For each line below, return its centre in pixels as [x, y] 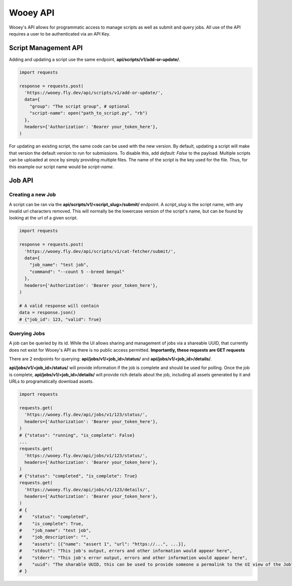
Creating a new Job [32, 195]
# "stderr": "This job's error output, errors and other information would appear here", [133, 558]
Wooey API [32, 13]
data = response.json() [48, 313]
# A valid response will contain [59, 306]
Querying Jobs [27, 333]
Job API [21, 181]
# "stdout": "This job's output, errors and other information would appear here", [126, 551]
